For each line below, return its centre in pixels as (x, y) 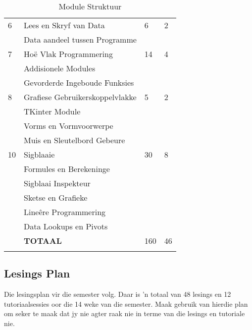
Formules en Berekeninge (67, 169)
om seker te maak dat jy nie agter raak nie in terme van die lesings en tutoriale (125, 313)
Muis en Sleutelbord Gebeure (75, 140)
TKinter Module (52, 111)
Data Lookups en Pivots (66, 226)
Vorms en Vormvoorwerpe (69, 126)
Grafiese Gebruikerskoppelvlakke (80, 97)
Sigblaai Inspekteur (57, 183)
